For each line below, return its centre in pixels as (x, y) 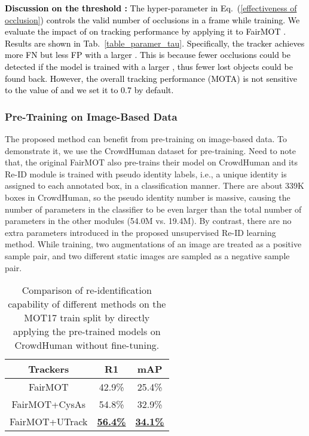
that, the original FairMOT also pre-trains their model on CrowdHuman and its (151, 162)
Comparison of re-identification (87, 290)
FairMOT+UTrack (49, 422)
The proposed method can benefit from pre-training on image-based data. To (146, 138)
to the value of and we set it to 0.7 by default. (89, 90)
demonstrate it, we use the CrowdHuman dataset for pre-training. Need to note (150, 150)
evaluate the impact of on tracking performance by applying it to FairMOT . (146, 31)
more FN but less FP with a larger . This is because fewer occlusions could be (148, 55)
